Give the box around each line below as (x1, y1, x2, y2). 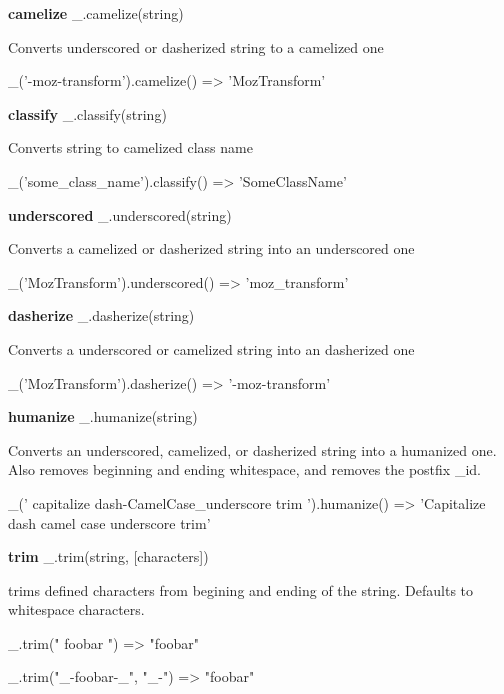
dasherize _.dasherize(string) (8, 305, 195, 326)
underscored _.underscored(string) (8, 204, 232, 225)
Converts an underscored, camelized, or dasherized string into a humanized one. (8, 439, 497, 460)
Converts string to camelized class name (8, 137, 253, 158)
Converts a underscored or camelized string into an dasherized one (8, 338, 415, 359)
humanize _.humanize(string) (8, 406, 198, 427)
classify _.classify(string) (8, 103, 167, 124)
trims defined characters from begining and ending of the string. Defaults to (8, 579, 474, 600)
